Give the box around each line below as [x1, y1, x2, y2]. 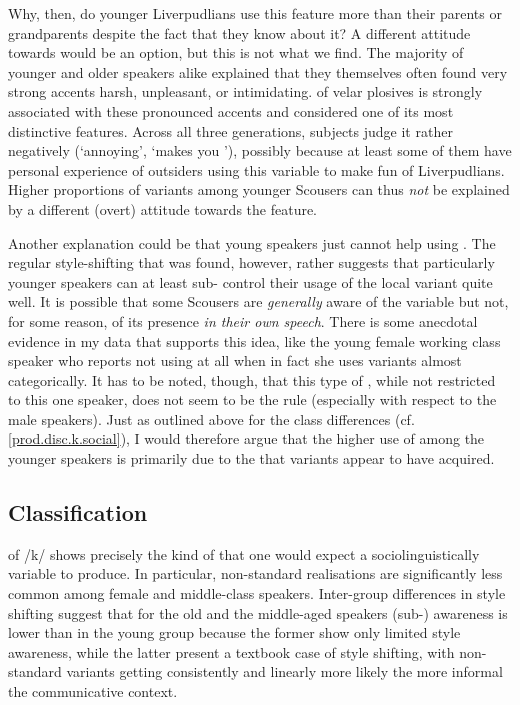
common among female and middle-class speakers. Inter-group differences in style [8, 583, 506, 604]
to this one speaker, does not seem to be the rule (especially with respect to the [8, 389, 497, 410]
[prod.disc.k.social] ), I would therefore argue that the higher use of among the [8, 428, 485, 449]
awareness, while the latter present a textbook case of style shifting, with [8, 641, 455, 662]
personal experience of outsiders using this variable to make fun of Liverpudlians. [8, 159, 505, 180]
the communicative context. [8, 681, 178, 702]
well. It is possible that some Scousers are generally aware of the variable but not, [8, 291, 509, 312]
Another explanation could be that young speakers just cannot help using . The [8, 232, 496, 253]
